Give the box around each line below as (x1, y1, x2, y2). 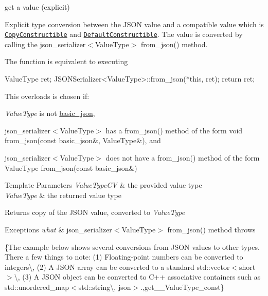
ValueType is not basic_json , (5, 108, 95, 119)
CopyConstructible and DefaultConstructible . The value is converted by (5, 29, 243, 40)
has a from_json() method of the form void (105, 125, 243, 135)
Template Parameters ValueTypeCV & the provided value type (5, 180, 202, 190)
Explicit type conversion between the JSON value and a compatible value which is (5, 18, 264, 29)
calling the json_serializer (5, 38, 86, 49)
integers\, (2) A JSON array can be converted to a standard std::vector (5, 261, 230, 272)
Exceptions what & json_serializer (5, 224, 112, 234)
